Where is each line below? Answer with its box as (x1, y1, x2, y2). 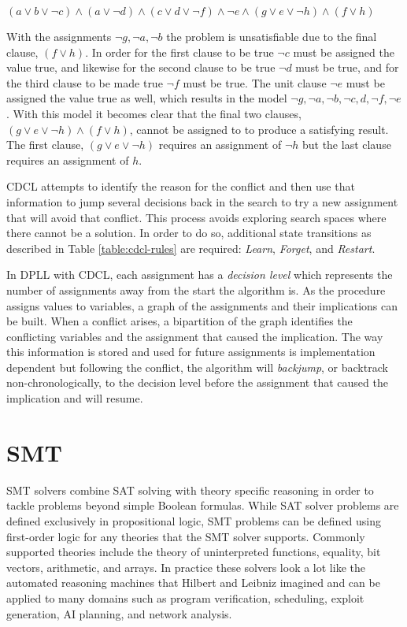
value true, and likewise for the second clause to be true (6, 59, 276, 76)
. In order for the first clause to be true (85, 43, 274, 60)
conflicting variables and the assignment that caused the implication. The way (6, 328, 383, 344)
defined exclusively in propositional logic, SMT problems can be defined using (6, 512, 382, 529)
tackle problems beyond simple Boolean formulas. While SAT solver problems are (6, 497, 399, 514)
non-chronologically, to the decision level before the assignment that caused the (6, 374, 388, 391)
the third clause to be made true (6, 74, 163, 91)
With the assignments (6, 28, 112, 44)
